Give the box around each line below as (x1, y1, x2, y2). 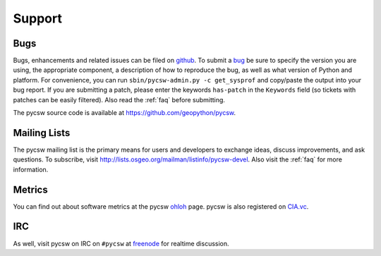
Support (13, 11, 63, 26)
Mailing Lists (13, 127, 71, 139)
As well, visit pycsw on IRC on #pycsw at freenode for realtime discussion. (13, 239, 229, 248)
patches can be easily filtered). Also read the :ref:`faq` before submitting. (13, 95, 226, 104)
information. (13, 165, 49, 173)
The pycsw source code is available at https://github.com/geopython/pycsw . (13, 109, 236, 117)
